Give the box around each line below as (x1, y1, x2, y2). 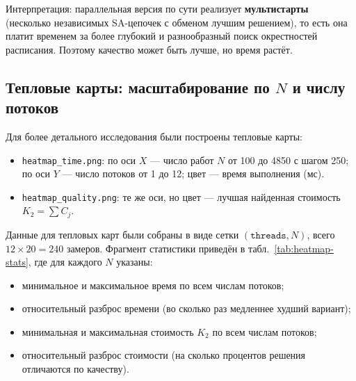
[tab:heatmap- (274, 241, 334, 255)
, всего (307, 227, 335, 241)
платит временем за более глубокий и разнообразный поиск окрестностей (6, 29, 318, 43)
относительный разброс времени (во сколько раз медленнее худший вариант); (22, 301, 351, 316)
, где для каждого (28, 254, 102, 269)
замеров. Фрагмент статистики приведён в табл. (66, 241, 270, 255)
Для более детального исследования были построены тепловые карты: (6, 129, 303, 143)
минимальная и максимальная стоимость (22, 324, 194, 339)
